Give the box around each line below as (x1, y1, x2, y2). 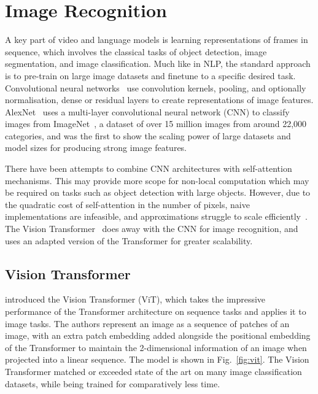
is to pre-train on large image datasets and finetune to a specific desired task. (5, 69, 296, 82)
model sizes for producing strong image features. (5, 141, 187, 154)
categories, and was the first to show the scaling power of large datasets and (5, 129, 291, 142)
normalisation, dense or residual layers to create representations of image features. (5, 93, 314, 106)
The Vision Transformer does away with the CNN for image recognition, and (5, 222, 298, 235)
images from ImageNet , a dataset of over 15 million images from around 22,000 (5, 117, 307, 130)
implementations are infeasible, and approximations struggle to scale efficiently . (5, 210, 308, 223)
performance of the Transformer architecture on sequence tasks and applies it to (5, 305, 306, 318)
